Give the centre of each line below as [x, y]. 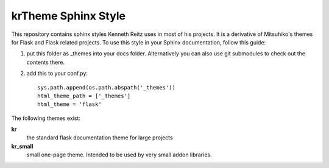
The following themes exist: [46, 118]
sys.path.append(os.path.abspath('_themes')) [107, 87]
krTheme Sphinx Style [69, 16]
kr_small [22, 146]
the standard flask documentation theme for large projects [100, 138]
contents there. [46, 62]
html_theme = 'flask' [69, 104]
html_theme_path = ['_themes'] [84, 96]
